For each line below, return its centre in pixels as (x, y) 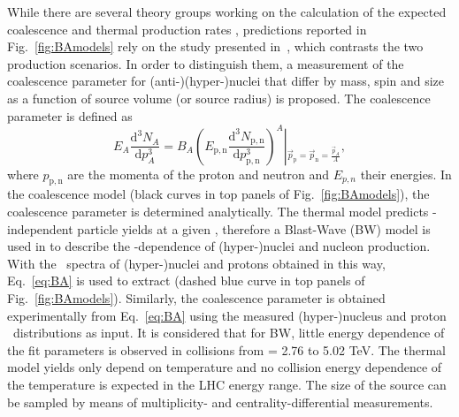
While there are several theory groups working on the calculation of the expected (227, 11)
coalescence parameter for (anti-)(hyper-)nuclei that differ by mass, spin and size (226, 81)
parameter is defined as (70, 115)
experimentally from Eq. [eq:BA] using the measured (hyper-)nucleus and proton (227, 315)
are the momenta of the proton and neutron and (198, 174)
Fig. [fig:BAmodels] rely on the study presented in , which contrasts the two (215, 46)
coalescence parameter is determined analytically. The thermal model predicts (218, 212)
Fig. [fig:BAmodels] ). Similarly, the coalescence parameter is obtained (196, 298)
